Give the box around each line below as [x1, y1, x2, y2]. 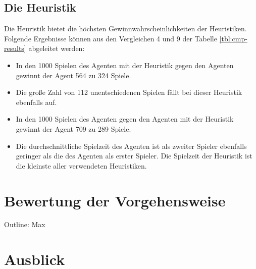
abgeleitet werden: [28, 43, 85, 53]
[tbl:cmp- [219, 33, 247, 43]
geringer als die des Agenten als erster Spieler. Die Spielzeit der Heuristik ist [16, 150, 252, 161]
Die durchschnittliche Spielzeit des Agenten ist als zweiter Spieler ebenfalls [16, 140, 247, 151]
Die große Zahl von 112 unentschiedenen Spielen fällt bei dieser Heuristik [16, 87, 242, 97]
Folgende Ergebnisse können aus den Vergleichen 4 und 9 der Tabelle [4, 33, 217, 43]
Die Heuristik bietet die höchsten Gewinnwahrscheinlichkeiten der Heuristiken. [4, 23, 247, 34]
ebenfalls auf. [16, 96, 57, 107]
